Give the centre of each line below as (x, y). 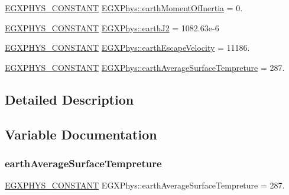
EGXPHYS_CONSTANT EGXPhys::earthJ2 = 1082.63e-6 (112, 27)
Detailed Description (69, 99)
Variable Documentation (81, 134)
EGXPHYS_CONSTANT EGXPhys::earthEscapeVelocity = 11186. (127, 48)
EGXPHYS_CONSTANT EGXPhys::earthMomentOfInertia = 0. (124, 8)
